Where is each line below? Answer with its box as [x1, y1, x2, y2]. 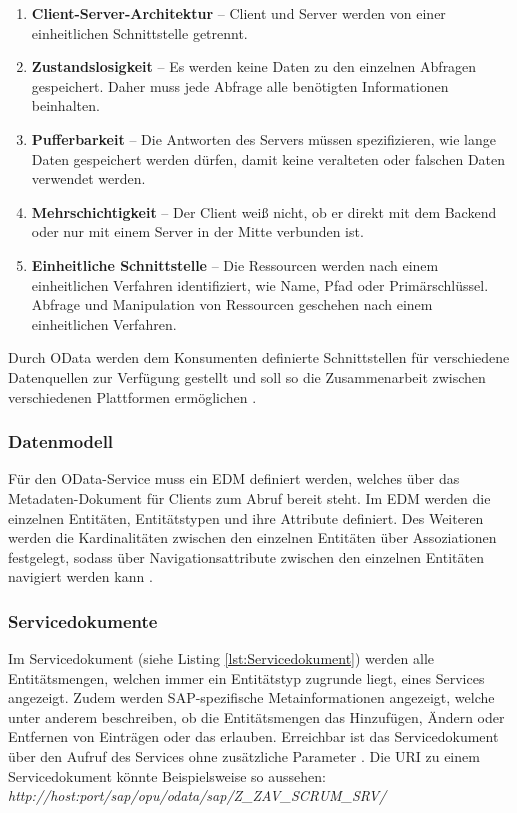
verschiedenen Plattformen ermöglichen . [8, 386, 257, 407]
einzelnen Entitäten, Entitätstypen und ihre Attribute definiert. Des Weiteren [8, 507, 484, 528]
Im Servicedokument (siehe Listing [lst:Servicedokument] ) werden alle [8, 648, 434, 669]
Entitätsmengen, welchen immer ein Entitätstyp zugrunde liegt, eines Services [8, 667, 485, 688]
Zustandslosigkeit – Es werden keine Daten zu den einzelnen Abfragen [31, 56, 477, 77]
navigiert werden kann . [8, 566, 153, 587]
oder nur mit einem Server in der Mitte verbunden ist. [31, 221, 364, 242]
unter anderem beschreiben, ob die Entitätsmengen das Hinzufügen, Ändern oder [8, 706, 505, 727]
